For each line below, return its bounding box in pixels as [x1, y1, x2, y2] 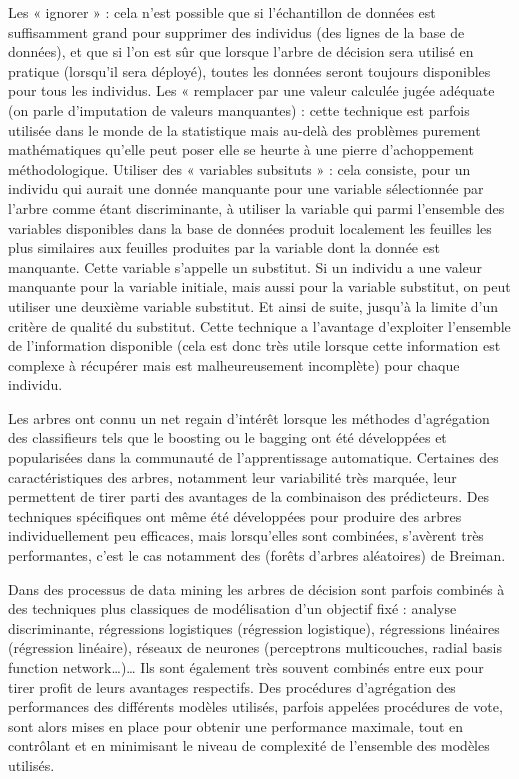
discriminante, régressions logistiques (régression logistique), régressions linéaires [8, 617, 500, 638]
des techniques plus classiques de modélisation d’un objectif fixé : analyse [8, 598, 457, 619]
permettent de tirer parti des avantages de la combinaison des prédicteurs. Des [8, 486, 490, 507]
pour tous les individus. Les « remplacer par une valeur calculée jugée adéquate [8, 80, 495, 101]
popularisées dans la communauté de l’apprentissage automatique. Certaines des [8, 447, 499, 468]
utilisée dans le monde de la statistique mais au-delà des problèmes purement [8, 119, 481, 140]
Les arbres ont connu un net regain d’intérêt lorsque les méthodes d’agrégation [8, 407, 490, 428]
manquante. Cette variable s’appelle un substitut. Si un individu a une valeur [8, 256, 483, 277]
